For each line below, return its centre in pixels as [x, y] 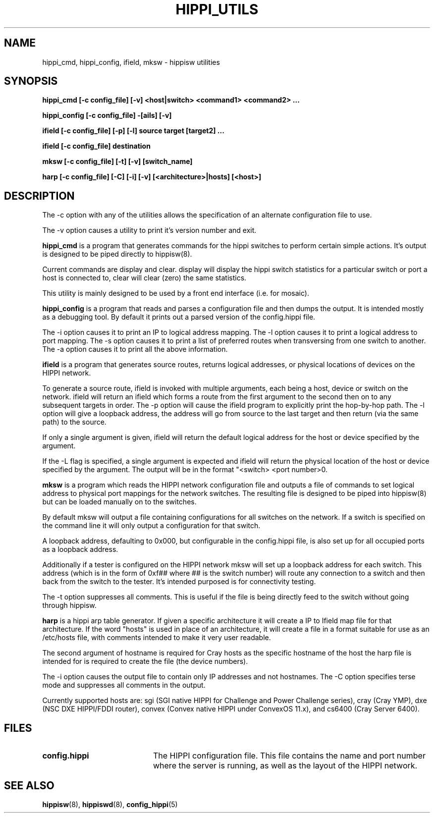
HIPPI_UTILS [217, 9]
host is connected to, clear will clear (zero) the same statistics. [144, 278]
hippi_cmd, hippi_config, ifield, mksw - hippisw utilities [131, 62]
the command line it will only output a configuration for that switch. [151, 526]
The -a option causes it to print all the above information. [135, 349]
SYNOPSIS [31, 81]
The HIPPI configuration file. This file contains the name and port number [289, 756]
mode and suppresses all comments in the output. [124, 685]
